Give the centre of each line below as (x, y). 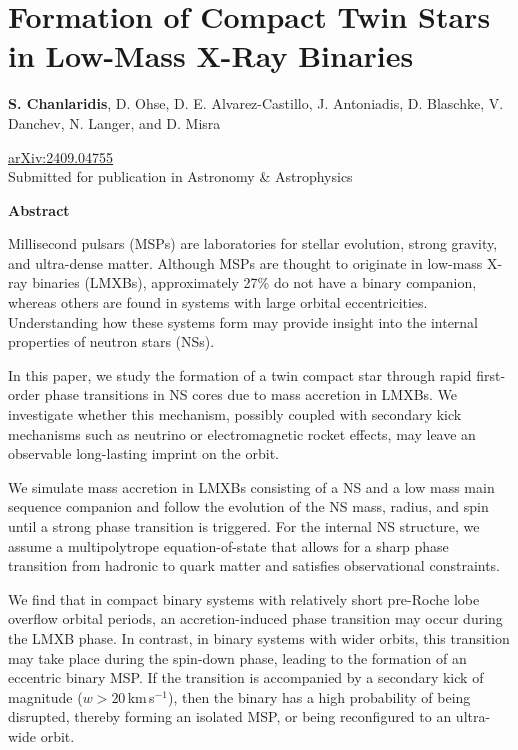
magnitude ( (45, 696)
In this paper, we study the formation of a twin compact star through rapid (240, 374)
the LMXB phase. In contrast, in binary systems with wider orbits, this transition (259, 637)
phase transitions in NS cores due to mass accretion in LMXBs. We (251, 394)
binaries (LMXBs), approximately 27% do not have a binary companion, (254, 282)
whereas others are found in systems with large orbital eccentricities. (218, 302)
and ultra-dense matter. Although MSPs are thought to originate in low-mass (245, 262)
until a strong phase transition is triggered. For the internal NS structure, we (244, 526)
